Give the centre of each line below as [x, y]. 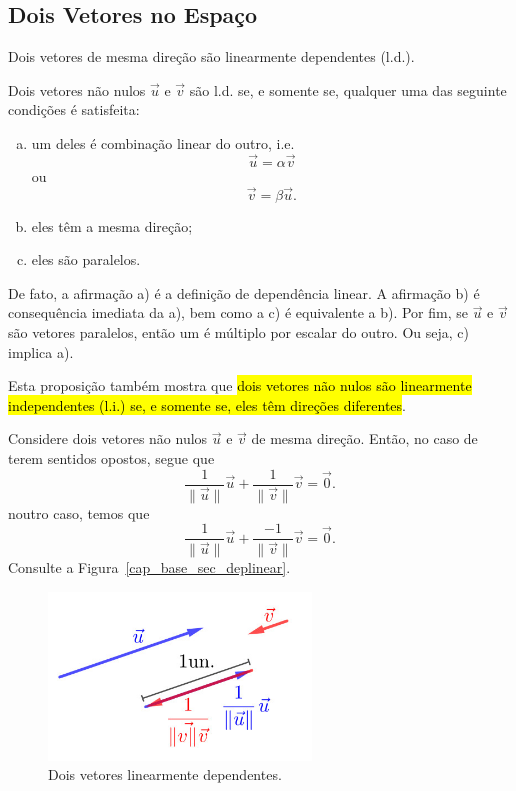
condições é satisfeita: [74, 109]
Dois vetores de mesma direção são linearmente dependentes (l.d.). [211, 56]
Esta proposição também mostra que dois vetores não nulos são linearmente [240, 385]
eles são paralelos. [86, 259]
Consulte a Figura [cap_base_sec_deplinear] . [149, 567]
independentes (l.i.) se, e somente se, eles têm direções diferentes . [207, 404]
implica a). [41, 351]
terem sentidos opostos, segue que [111, 457]
